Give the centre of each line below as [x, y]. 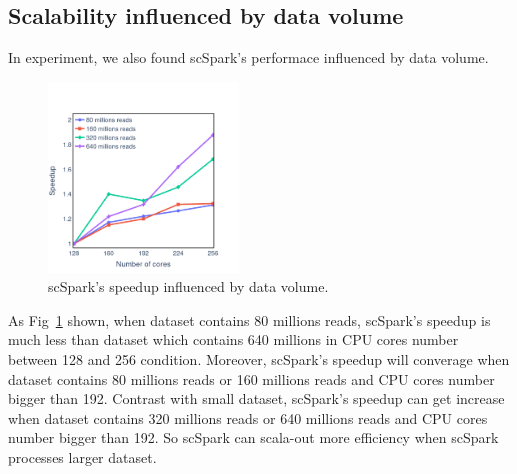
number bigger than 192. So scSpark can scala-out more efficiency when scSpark [253, 437]
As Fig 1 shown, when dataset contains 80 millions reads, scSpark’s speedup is [249, 319]
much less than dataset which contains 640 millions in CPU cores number [233, 339]
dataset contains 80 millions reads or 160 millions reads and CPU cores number [251, 378]
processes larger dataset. [82, 456]
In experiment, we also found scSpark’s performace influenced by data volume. [248, 57]
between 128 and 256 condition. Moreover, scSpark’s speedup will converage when [259, 358]
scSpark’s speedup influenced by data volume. [188, 286]
